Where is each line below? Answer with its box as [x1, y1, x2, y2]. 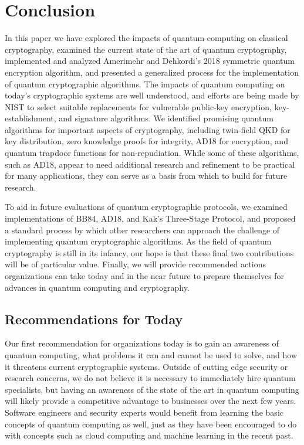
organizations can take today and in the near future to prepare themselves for [5, 270, 285, 281]
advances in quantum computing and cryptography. [5, 281, 190, 293]
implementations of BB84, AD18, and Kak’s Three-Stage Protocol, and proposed [5, 212, 296, 225]
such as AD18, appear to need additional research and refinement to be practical [5, 158, 295, 170]
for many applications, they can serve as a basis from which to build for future [5, 169, 288, 182]
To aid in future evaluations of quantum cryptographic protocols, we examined [5, 201, 288, 213]
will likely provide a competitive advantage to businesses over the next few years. [5, 395, 296, 407]
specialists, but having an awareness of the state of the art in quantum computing [5, 383, 299, 395]
